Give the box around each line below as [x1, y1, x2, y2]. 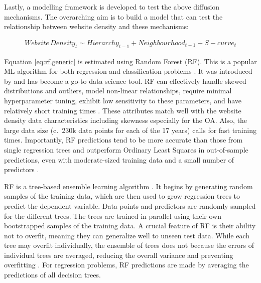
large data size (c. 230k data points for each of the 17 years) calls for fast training [4, 124, 257, 135]
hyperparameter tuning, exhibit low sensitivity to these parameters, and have [4, 95, 242, 105]
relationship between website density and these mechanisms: [4, 21, 189, 32]
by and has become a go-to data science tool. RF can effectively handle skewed [4, 75, 246, 86]
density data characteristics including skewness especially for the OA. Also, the [4, 115, 247, 125]
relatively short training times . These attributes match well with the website [4, 105, 241, 115]
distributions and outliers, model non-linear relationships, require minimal [4, 85, 232, 96]
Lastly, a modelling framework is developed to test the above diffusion [4, 2, 220, 12]
